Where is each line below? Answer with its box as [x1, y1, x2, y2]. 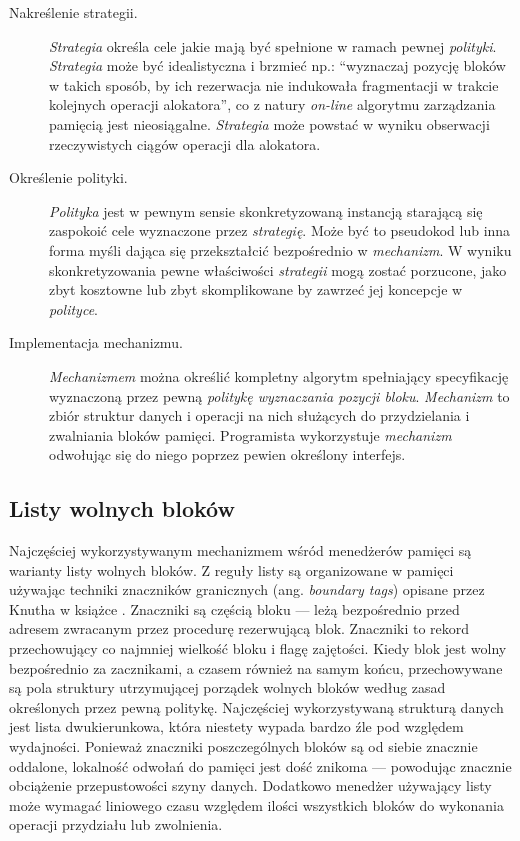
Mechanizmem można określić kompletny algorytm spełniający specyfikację [49, 365, 509, 386]
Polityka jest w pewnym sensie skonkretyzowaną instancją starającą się [49, 200, 483, 221]
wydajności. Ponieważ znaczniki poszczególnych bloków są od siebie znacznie [9, 736, 478, 757]
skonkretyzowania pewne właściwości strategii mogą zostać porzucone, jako [49, 259, 507, 280]
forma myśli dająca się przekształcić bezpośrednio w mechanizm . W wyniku [49, 239, 512, 260]
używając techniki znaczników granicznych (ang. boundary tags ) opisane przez [9, 579, 485, 600]
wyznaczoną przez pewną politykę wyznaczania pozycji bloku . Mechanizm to [49, 385, 510, 406]
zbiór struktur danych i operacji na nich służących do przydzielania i [49, 405, 470, 426]
